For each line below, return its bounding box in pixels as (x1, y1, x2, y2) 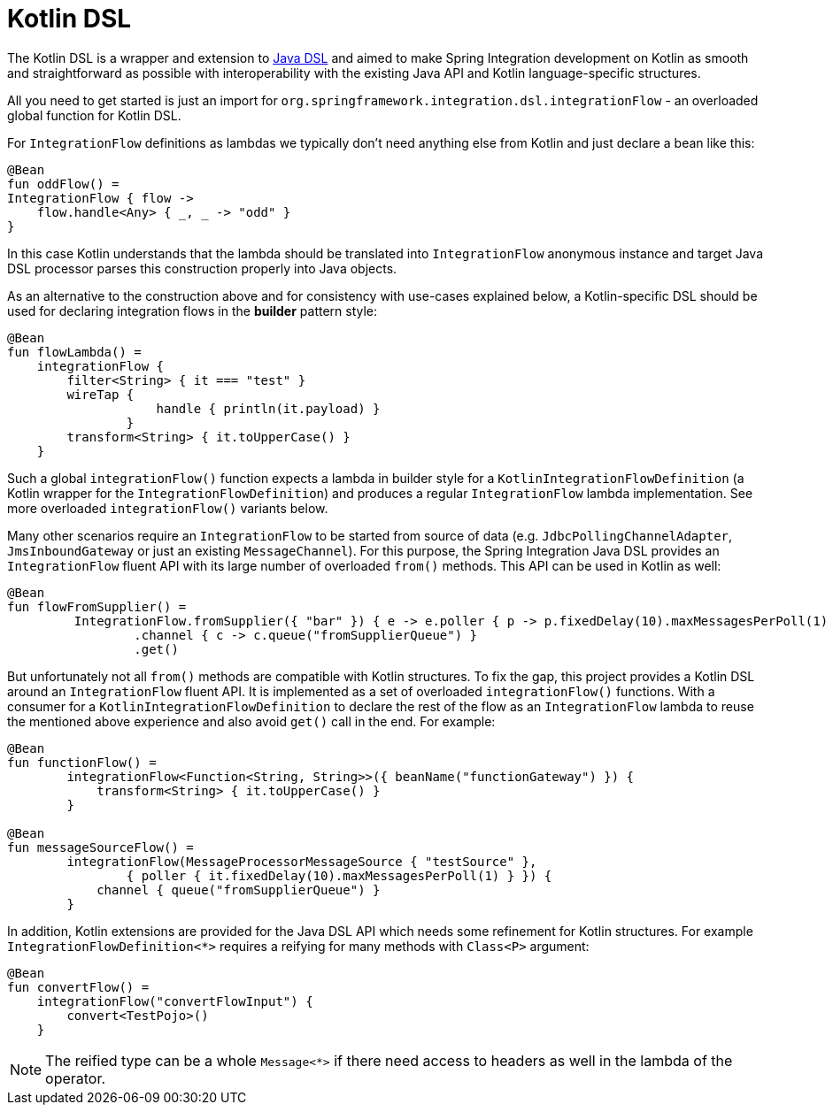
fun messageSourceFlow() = (7, 840, 194, 855)
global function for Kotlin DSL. (7, 107, 181, 123)
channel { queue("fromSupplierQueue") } (96, 882, 381, 897)
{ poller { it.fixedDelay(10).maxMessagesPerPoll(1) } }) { (126, 868, 552, 883)
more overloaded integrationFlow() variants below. (7, 500, 328, 516)
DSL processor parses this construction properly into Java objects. (7, 260, 397, 276)
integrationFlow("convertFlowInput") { (36, 993, 313, 1008)
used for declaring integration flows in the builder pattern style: (7, 303, 378, 318)
